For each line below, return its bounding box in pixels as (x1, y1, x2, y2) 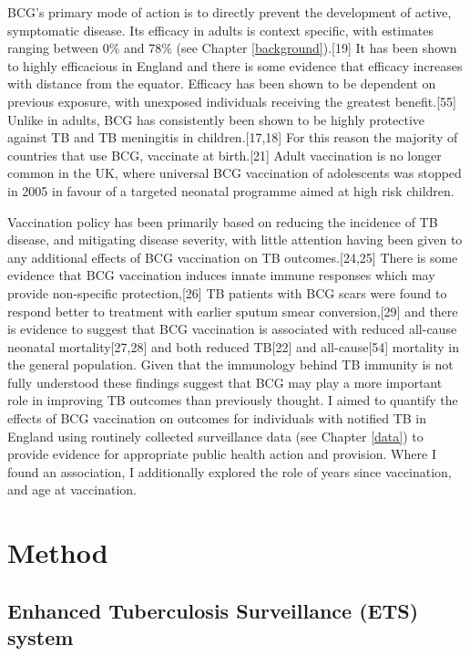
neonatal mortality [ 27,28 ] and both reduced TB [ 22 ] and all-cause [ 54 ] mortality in (7, 337, 460, 356)
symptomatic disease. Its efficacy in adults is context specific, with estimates (7, 20, 434, 39)
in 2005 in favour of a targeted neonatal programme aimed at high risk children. (7, 181, 455, 200)
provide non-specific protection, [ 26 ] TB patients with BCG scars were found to (7, 283, 447, 302)
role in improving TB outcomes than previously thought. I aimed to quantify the (7, 390, 458, 410)
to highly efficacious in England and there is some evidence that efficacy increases (7, 56, 463, 75)
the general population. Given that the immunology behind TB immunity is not (7, 355, 454, 374)
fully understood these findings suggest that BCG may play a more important (7, 372, 443, 391)
